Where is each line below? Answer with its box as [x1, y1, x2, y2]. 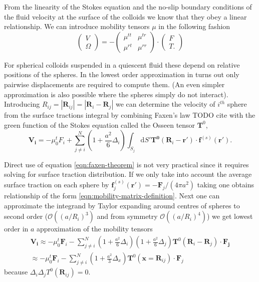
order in [4, 223, 29, 234]
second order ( [4, 211, 48, 221]
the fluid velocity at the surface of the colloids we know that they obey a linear [4, 11, 247, 22]
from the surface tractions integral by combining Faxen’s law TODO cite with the [4, 110, 255, 120]
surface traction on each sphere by [4, 179, 109, 189]
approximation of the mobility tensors [37, 223, 153, 234]
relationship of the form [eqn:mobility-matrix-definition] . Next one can [4, 190, 220, 201]
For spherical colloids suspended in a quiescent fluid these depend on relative [4, 59, 240, 70]
